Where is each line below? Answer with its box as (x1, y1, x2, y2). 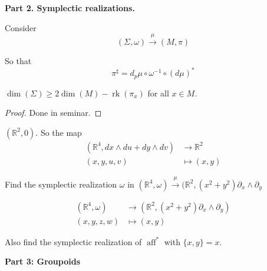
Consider (5, 21, 37, 34)
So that (5, 54, 32, 66)
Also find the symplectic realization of (5, 235, 142, 247)
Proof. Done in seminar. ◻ (5, 106, 102, 119)
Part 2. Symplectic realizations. (5, 2, 135, 14)
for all (147, 86, 169, 99)
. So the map (35, 126, 82, 138)
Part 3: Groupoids (5, 255, 81, 267)
